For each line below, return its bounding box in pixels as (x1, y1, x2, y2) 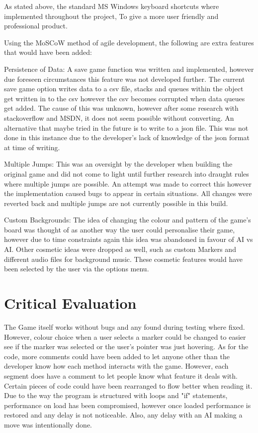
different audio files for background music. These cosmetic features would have (4, 253, 243, 264)
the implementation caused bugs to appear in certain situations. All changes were (4, 188, 252, 199)
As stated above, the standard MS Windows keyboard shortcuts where (4, 1, 219, 11)
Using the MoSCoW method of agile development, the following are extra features (4, 37, 254, 47)
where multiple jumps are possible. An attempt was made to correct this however (4, 178, 252, 189)
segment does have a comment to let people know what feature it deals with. (4, 370, 238, 381)
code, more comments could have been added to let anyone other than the (4, 351, 230, 361)
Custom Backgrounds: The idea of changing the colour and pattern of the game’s (4, 215, 251, 225)
